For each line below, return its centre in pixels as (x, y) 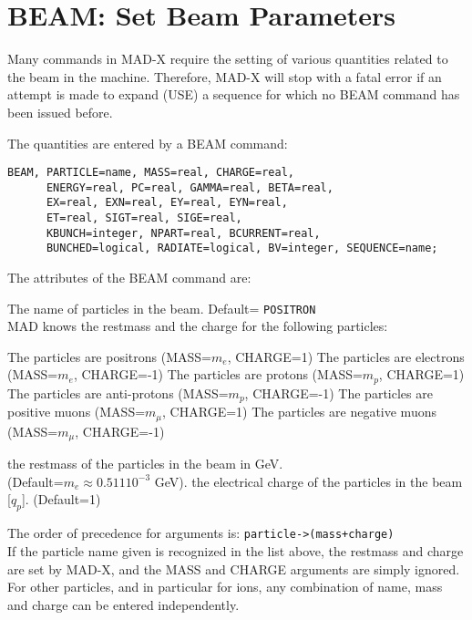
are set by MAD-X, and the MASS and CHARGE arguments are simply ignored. (234, 568)
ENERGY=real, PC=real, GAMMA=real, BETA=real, (190, 187)
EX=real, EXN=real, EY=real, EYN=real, (167, 203)
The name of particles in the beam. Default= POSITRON (162, 308)
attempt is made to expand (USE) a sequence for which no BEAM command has (234, 94)
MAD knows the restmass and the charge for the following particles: (198, 326)
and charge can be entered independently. (123, 604)
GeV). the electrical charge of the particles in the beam (308, 481)
